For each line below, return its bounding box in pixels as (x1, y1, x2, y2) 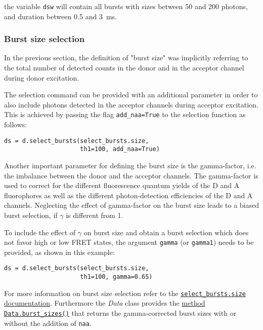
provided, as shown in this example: (4, 246, 115, 257)
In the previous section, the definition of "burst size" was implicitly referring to (4, 52, 248, 63)
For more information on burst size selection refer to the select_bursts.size (4, 287, 246, 298)
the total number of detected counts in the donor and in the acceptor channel (4, 62, 244, 73)
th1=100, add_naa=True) (80, 145, 160, 153)
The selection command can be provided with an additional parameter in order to (4, 89, 258, 100)
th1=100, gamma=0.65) (80, 273, 153, 281)
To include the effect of (4, 227, 76, 237)
